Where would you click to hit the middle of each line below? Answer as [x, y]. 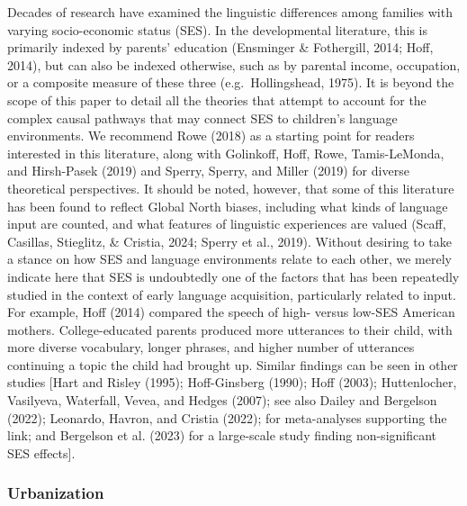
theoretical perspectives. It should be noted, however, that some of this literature [231, 188]
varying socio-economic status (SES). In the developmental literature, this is [217, 29]
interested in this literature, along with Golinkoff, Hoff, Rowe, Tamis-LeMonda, [226, 153]
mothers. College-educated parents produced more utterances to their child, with [230, 329]
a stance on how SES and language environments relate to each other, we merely [229, 259]
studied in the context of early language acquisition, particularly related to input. [232, 294]
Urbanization [56, 493]
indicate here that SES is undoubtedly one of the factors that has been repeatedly [233, 276]
